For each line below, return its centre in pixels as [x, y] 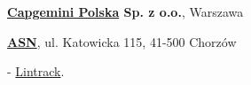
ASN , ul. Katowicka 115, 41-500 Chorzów [122, 41]
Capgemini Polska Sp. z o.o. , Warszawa [125, 12]
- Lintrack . [36, 71]
